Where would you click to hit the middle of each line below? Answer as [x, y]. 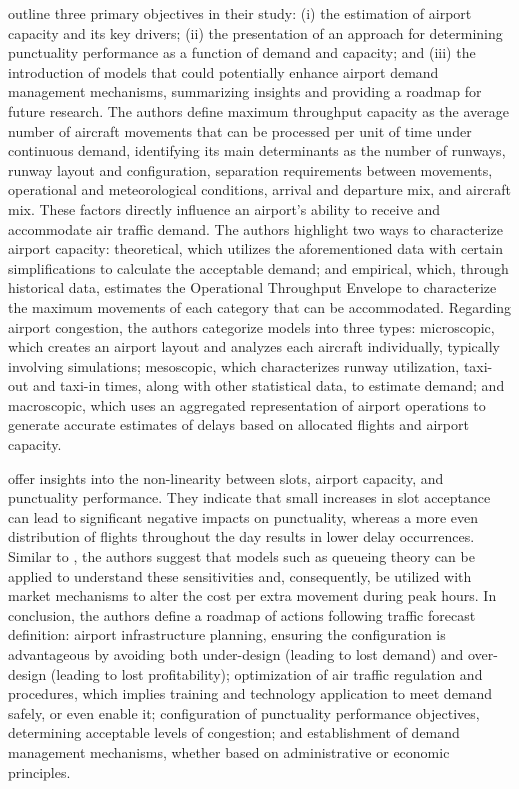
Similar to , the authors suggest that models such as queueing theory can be [241, 556]
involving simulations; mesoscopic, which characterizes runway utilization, [234, 365]
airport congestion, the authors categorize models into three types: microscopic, [251, 326]
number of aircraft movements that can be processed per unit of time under [240, 130]
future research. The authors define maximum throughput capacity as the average [258, 110]
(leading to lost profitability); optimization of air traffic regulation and [266, 673]
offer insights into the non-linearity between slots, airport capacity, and [226, 477]
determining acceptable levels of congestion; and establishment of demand [234, 732]
